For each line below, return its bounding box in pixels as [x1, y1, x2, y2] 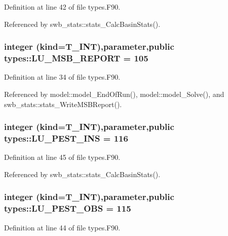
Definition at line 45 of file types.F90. [4, 152, 121, 162]
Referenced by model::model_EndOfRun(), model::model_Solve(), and [4, 88, 224, 99]
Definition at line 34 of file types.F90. [4, 72, 121, 82]
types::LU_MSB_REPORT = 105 [4, 52, 148, 64]
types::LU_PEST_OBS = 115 [4, 202, 131, 215]
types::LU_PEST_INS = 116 [4, 131, 128, 144]
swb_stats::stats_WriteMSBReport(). [4, 98, 122, 109]
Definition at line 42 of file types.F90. [4, 2, 121, 12]
